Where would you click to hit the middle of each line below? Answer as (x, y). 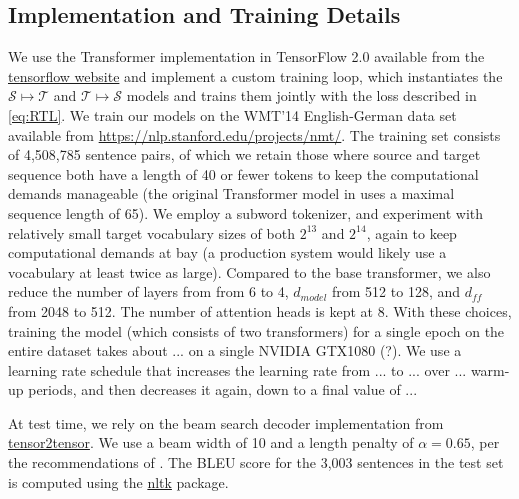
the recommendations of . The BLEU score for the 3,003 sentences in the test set (256, 462)
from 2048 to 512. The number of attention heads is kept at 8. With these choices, (260, 310)
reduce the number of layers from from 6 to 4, (148, 291)
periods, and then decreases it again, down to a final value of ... (223, 389)
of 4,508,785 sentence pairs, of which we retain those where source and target (244, 154)
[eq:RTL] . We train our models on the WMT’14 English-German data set (232, 114)
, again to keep (411, 232)
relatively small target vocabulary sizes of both (151, 232)
